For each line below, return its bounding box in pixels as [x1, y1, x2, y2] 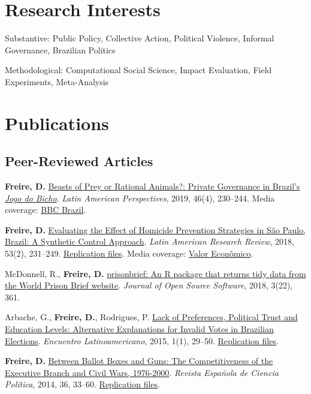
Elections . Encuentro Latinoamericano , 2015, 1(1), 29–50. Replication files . [5, 334, 279, 347]
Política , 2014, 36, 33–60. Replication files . [5, 378, 160, 390]
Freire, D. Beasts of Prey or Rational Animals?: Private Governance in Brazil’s [5, 180, 300, 193]
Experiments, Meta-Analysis [5, 75, 109, 88]
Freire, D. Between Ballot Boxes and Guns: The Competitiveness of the [5, 354, 273, 367]
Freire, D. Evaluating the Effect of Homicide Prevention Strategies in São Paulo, [5, 223, 306, 236]
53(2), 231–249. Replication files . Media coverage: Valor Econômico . [5, 247, 253, 260]
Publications [5, 110, 109, 135]
